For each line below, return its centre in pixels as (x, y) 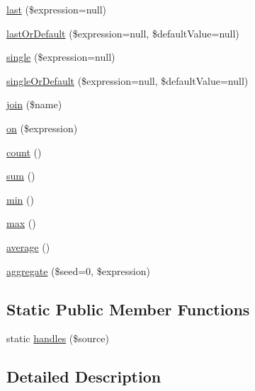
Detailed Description (84, 377)
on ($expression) (42, 128)
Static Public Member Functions (128, 309)
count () (24, 152)
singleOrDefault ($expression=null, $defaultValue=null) (127, 80)
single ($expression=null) (61, 57)
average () (28, 246)
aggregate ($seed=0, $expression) (78, 270)
